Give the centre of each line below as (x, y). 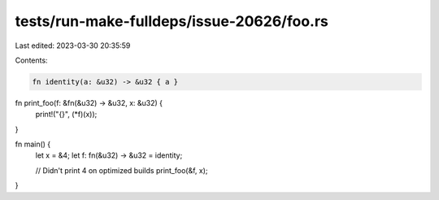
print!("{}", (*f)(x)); (66, 115)
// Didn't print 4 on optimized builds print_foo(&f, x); (122, 170)
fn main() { (33, 144)
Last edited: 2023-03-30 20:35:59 (73, 46)
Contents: (31, 60)
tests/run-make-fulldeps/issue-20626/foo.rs (172, 21)
